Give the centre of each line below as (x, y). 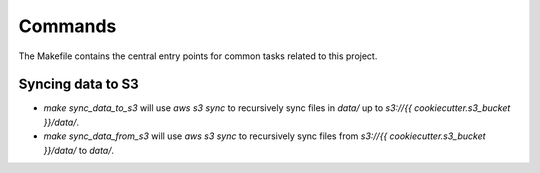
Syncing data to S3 (78, 84)
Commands (67, 26)
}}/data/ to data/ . (79, 150)
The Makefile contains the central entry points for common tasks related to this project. (198, 56)
